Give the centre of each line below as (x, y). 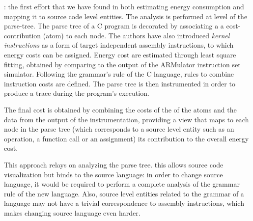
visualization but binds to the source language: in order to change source (113, 174)
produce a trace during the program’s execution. (77, 93)
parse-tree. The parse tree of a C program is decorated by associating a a (114, 26)
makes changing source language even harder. (72, 212)
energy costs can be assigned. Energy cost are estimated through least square (120, 54)
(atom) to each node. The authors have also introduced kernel (136, 35)
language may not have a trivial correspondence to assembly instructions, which (124, 203)
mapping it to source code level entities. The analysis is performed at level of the (126, 16)
